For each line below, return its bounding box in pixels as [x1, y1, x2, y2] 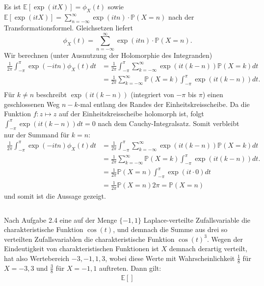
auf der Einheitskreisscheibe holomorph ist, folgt [58, 108, 204, 119]
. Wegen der [207, 234, 243, 244]
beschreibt [36, 89, 67, 100]
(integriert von [131, 89, 174, 100]
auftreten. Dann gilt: [99, 262, 161, 273]
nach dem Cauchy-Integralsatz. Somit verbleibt [98, 118, 239, 128]
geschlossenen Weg [4, 99, 60, 109]
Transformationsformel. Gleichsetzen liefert [4, 22, 133, 32]
